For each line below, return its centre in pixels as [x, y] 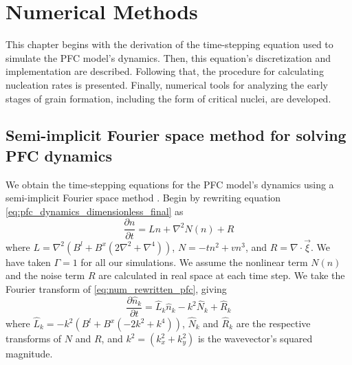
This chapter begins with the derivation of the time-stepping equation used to [169, 44]
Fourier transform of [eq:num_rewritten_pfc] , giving [116, 288]
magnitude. [29, 354]
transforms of [34, 339]
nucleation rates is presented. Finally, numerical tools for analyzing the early [167, 84]
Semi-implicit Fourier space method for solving [176, 135]
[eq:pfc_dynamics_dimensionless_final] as [95, 211]
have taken [28, 262]
